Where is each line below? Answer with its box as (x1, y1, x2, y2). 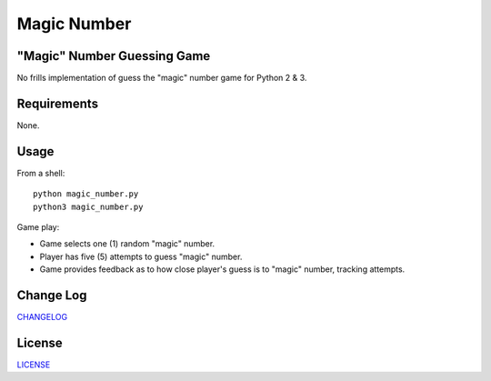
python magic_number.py (33, 189, 139, 199)
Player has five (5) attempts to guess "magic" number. (39, 251, 243, 262)
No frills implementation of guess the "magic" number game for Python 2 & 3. (16, 73, 307, 84)
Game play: (16, 222, 60, 233)
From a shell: (16, 167, 65, 178)
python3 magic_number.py (33, 201, 144, 212)
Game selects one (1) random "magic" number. (39, 238, 215, 249)
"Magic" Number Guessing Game (16, 48, 211, 64)
